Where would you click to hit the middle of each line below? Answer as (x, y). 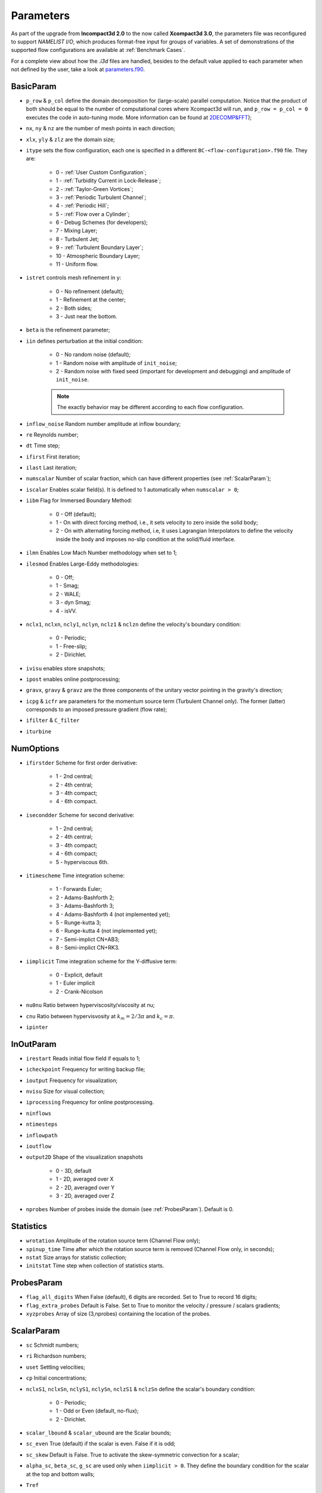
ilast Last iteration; (51, 468)
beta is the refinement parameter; (68, 330)
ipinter (37, 1027)
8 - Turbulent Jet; (77, 239)
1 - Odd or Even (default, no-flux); (97, 1411)
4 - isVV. (66, 611)
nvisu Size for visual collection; (65, 1091)
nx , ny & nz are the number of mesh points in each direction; (101, 128)
